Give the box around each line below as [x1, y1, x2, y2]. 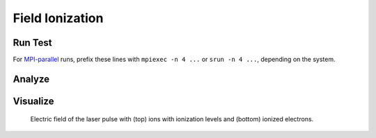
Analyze [13, 73, 50, 85]
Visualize [13, 95, 54, 107]
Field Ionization [13, 10, 104, 26]
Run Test [13, 37, 52, 49]
